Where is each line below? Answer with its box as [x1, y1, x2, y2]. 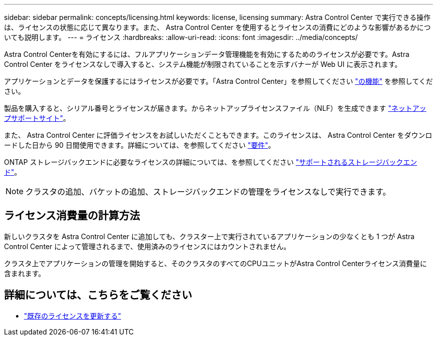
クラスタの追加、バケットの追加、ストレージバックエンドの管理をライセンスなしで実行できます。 [25, 187, 391, 197]
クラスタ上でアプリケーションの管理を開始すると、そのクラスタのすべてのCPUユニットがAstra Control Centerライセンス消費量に [4, 259, 427, 268]
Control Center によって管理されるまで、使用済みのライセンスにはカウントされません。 [4, 242, 291, 251]
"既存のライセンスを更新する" [24, 311, 121, 320]
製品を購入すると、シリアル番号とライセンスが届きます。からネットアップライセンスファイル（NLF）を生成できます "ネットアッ [4, 104, 427, 112]
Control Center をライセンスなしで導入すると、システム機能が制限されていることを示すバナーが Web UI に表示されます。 [4, 60, 402, 68]
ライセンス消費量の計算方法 [4, 209, 140, 222]
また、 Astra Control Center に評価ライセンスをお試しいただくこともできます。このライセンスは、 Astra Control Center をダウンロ [4, 131, 433, 139]
